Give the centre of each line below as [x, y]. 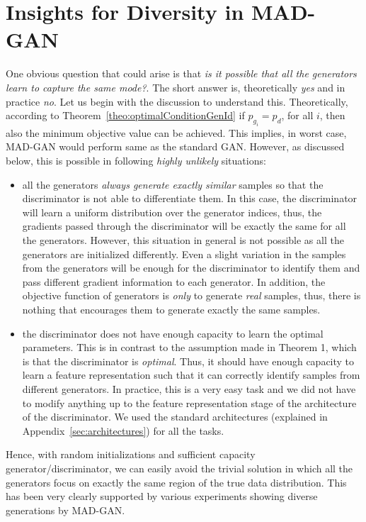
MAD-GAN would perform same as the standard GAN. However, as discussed [175, 146]
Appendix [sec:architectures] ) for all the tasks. [123, 430]
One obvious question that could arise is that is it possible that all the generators [181, 73]
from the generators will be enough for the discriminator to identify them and [191, 268]
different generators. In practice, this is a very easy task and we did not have [189, 388]
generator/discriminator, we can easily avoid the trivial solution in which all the [179, 468]
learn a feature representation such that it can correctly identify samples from [191, 375]
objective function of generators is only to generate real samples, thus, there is [191, 295]
